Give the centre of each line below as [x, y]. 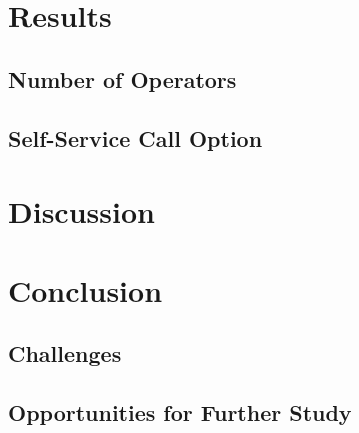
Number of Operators [122, 78]
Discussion [81, 211]
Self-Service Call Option [135, 137]
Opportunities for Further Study [180, 411]
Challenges [65, 353]
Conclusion [85, 289]
